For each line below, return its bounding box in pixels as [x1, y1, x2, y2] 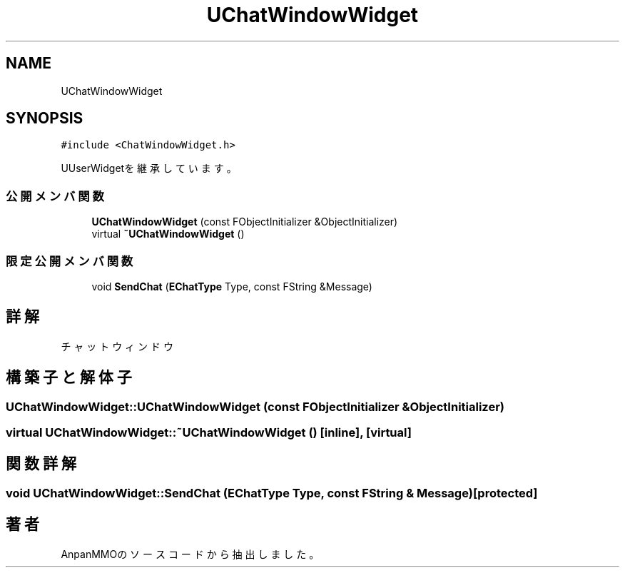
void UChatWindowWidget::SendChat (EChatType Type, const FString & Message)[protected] [6, 485, 538, 500]
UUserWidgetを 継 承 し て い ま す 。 [61, 162, 237, 175]
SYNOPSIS [6, 109, 83, 128]
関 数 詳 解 [6, 455, 76, 473]
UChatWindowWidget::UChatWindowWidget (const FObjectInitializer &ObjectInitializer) [6, 399, 504, 414]
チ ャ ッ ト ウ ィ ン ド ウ [61, 340, 173, 353]
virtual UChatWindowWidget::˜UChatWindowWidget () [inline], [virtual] [6, 425, 412, 440]
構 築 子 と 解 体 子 [6, 368, 132, 387]
